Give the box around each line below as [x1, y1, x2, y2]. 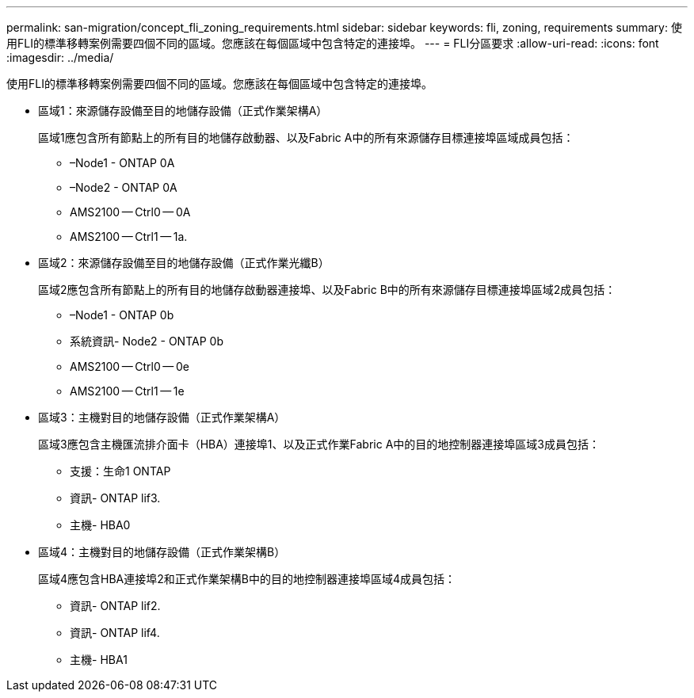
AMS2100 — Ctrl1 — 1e [70, 384, 185, 398]
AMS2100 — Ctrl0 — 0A [70, 205, 191, 219]
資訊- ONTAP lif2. [70, 599, 161, 612]
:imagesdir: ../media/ [6, 51, 114, 64]
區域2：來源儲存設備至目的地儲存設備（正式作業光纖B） [38, 256, 330, 269]
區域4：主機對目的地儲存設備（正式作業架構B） [38, 545, 286, 559]
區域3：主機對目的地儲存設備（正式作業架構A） [38, 410, 286, 424]
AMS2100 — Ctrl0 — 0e [70, 360, 189, 373]
